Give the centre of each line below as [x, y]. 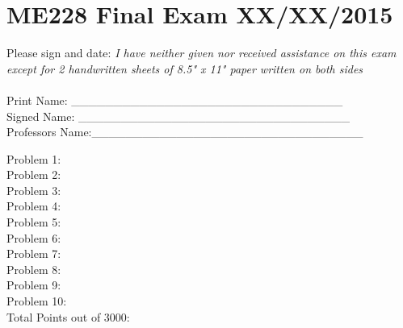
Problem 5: [34, 222]
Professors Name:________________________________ [185, 132]
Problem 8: [34, 269]
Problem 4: [34, 206]
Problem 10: [37, 301]
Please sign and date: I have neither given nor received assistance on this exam [201, 53]
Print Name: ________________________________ [175, 100]
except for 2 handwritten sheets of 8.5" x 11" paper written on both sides [185, 68]
